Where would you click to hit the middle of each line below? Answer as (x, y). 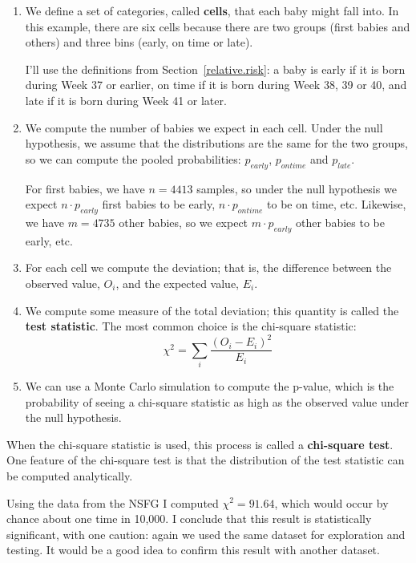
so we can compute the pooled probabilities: (133, 158)
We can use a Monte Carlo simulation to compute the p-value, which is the (210, 386)
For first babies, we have (85, 188)
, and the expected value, (177, 283)
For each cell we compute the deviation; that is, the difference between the (208, 267)
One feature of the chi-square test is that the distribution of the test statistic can (206, 460)
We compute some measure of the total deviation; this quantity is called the (212, 310)
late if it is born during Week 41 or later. (126, 100)
